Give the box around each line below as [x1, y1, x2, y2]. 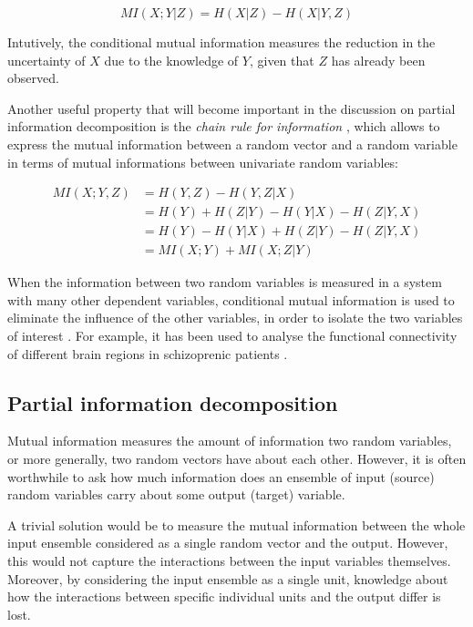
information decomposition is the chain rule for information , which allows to [7, 117, 440, 136]
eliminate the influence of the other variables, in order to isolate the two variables [7, 308, 463, 327]
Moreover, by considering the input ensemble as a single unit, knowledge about [7, 569, 448, 588]
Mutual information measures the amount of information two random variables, [7, 431, 452, 450]
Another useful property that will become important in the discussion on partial [7, 98, 456, 118]
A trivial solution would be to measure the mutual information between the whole [7, 515, 466, 534]
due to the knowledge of [104, 50, 239, 69]
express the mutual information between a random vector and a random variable [7, 134, 458, 153]
